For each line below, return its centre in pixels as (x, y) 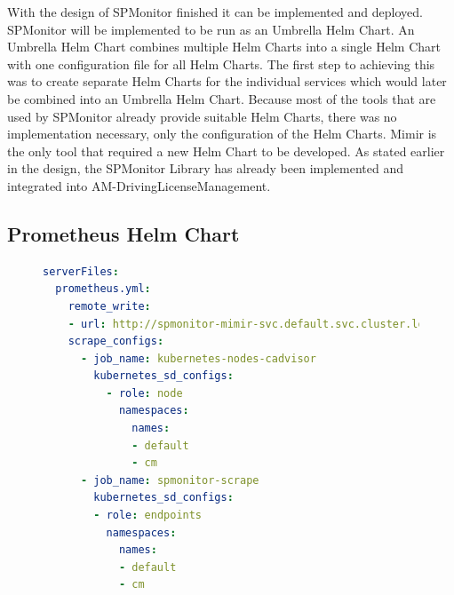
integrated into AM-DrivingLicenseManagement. (139, 185)
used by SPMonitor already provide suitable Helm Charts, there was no (202, 116)
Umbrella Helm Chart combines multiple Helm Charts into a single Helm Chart (224, 47)
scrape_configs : (116, 341)
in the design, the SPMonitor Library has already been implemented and (206, 168)
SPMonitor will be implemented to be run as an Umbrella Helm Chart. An (211, 29)
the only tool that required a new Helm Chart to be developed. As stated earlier (226, 151)
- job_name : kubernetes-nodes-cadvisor (198, 358)
